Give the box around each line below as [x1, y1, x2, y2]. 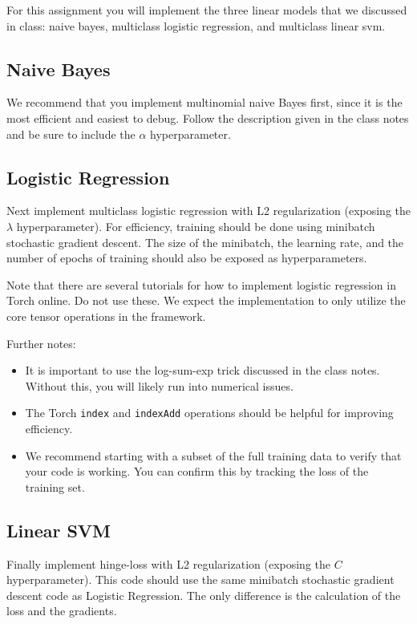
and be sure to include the [6, 125, 136, 142]
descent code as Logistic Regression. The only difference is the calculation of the [6, 586, 401, 603]
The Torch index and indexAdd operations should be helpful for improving [25, 404, 394, 421]
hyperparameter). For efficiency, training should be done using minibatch [16, 217, 375, 234]
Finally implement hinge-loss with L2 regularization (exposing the [6, 555, 330, 572]
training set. [25, 478, 85, 495]
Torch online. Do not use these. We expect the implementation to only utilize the [6, 292, 406, 309]
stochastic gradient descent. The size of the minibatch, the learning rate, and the [6, 233, 404, 250]
